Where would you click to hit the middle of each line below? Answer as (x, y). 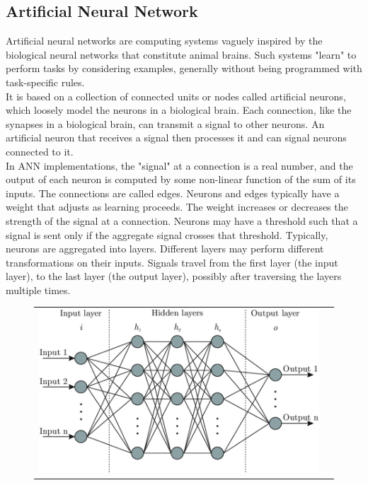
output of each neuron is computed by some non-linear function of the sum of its (181, 179)
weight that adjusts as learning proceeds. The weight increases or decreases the (177, 207)
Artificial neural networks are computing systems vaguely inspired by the (164, 41)
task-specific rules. (45, 82)
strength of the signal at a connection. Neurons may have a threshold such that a (182, 220)
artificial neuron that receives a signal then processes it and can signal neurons (176, 138)
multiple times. (38, 290)
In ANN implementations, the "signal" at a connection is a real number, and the (179, 165)
